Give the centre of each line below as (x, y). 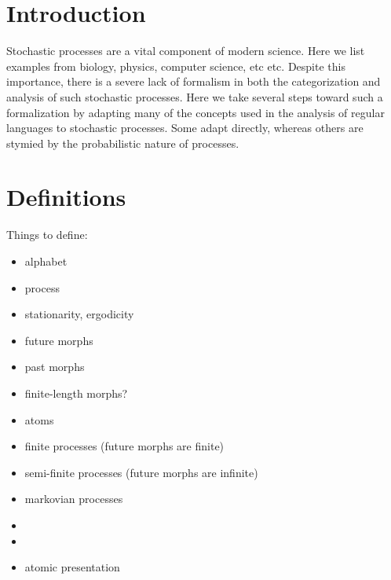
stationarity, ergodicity (79, 314)
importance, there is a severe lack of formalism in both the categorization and (194, 81)
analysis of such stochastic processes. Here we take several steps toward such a (195, 96)
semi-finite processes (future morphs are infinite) (141, 472)
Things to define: (47, 235)
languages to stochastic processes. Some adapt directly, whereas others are (185, 128)
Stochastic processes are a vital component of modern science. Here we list (186, 51)
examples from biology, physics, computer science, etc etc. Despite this (176, 66)
